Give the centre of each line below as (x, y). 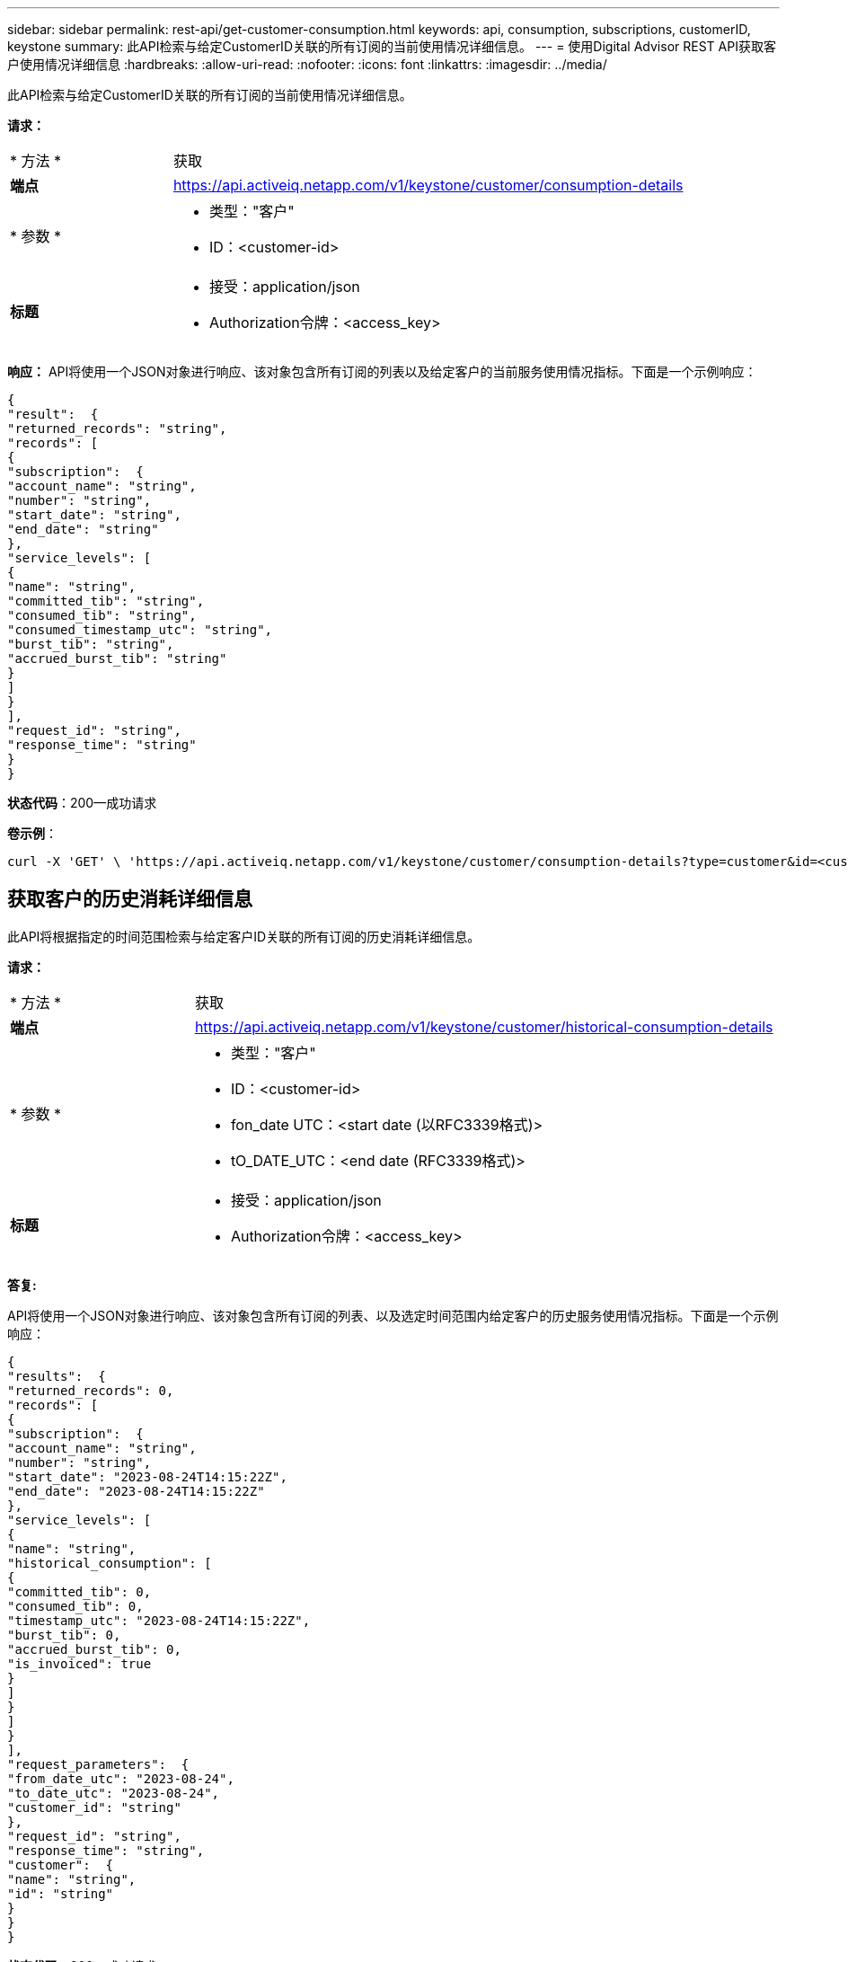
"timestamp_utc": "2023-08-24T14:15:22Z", (159, 1620)
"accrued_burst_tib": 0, (94, 1649)
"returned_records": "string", (117, 429)
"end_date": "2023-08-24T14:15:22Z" (136, 1491)
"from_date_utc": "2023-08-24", (121, 1778)
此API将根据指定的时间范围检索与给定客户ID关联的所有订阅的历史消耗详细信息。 (244, 936)
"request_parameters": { (98, 1764)
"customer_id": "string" (94, 1807)
